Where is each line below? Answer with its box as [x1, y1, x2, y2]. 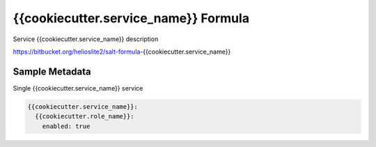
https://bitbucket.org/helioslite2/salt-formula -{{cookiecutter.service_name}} [13, 47, 231, 56]
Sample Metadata [13, 65, 91, 77]
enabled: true [42, 122, 91, 130]
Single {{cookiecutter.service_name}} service [13, 84, 143, 92]
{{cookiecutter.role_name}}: [35, 112, 135, 121]
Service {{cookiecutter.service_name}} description [13, 35, 159, 43]
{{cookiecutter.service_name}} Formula [13, 10, 250, 26]
